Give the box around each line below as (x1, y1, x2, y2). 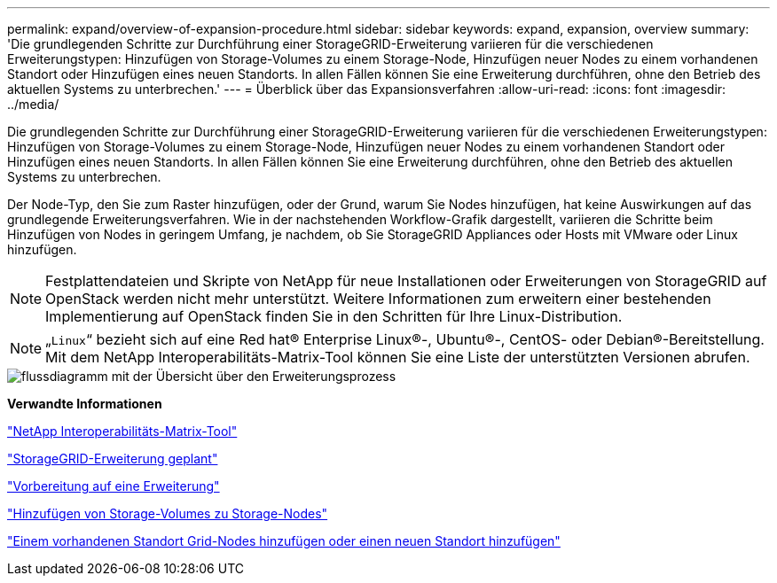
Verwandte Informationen (7, 396, 162, 411)
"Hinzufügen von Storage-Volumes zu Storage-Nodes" (7, 506, 328, 521)
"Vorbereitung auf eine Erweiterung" (7, 478, 220, 494)
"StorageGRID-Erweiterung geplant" (7, 451, 218, 466)
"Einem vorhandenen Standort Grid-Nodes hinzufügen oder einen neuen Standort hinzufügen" (7, 533, 561, 548)
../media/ (7, 97, 59, 112)
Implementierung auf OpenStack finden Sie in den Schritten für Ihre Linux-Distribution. (45, 307, 623, 325)
